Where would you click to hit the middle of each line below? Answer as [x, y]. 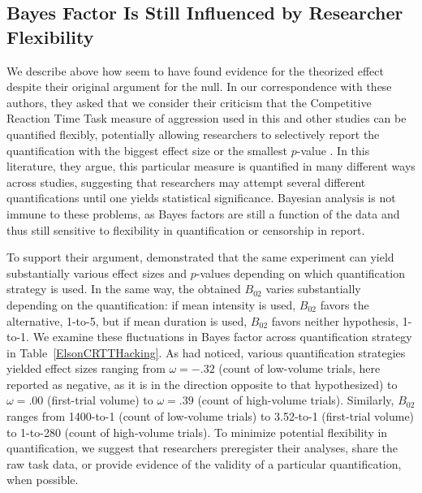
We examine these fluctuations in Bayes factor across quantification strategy [222, 337]
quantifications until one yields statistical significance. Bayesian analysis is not [201, 198]
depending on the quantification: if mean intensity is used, [151, 304]
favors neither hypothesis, [335, 320]
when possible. [43, 480]
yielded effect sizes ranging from [86, 368]
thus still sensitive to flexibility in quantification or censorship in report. [186, 229]
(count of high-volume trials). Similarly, [296, 400]
